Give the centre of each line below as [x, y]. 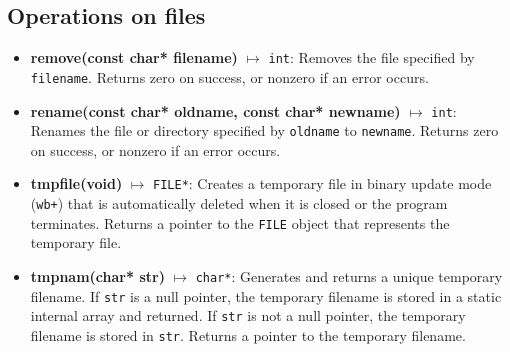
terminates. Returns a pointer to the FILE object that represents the [240, 222]
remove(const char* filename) [134, 57]
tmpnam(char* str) [97, 275]
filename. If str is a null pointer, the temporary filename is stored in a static [266, 295]
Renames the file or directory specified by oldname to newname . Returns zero [264, 130]
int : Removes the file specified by [371, 57]
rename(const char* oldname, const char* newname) [215, 110]
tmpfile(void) [76, 183]
